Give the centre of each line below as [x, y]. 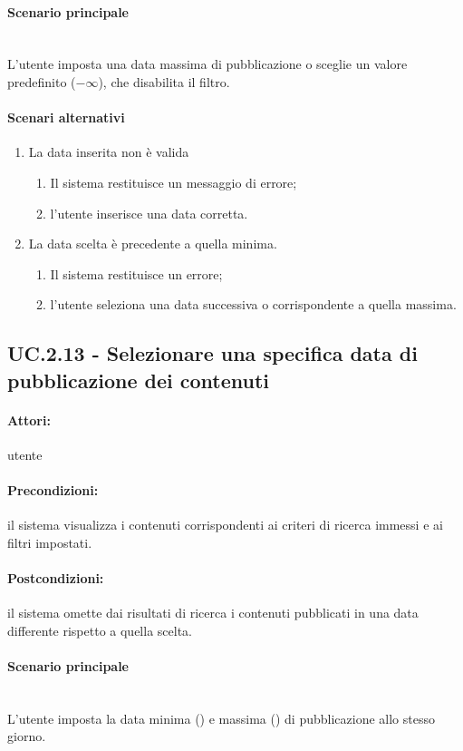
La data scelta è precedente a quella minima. [153, 244]
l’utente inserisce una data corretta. [149, 213]
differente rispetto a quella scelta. [100, 630]
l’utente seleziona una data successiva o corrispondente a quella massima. [253, 304]
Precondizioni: [53, 490]
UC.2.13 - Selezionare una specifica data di [212, 353]
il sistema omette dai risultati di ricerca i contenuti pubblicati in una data [213, 613]
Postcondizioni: [56, 578]
